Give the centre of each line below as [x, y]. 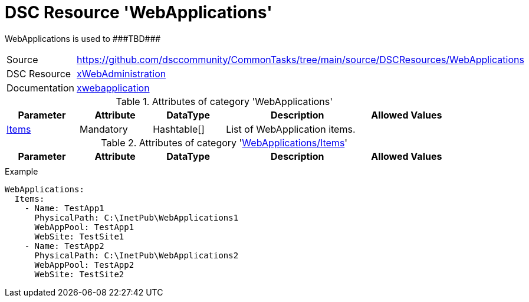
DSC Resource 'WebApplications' [139, 12]
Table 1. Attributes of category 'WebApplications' [224, 101]
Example [22, 171]
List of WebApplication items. [291, 129]
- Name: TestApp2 [64, 246]
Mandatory [104, 129]
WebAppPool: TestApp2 [84, 265]
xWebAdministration [121, 73]
